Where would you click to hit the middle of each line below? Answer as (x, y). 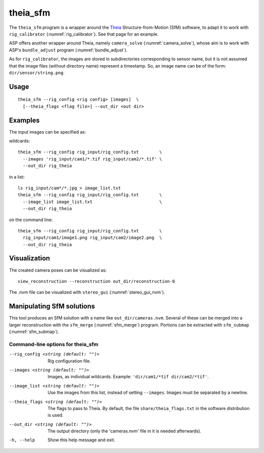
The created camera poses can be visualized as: (58, 270)
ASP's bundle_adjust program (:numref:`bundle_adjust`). (68, 50)
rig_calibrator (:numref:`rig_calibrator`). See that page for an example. (84, 34)
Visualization (30, 259)
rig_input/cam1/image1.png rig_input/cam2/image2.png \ (92, 238)
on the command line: (31, 220)
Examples (24, 120)
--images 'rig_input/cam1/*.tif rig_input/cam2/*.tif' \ (92, 159)
